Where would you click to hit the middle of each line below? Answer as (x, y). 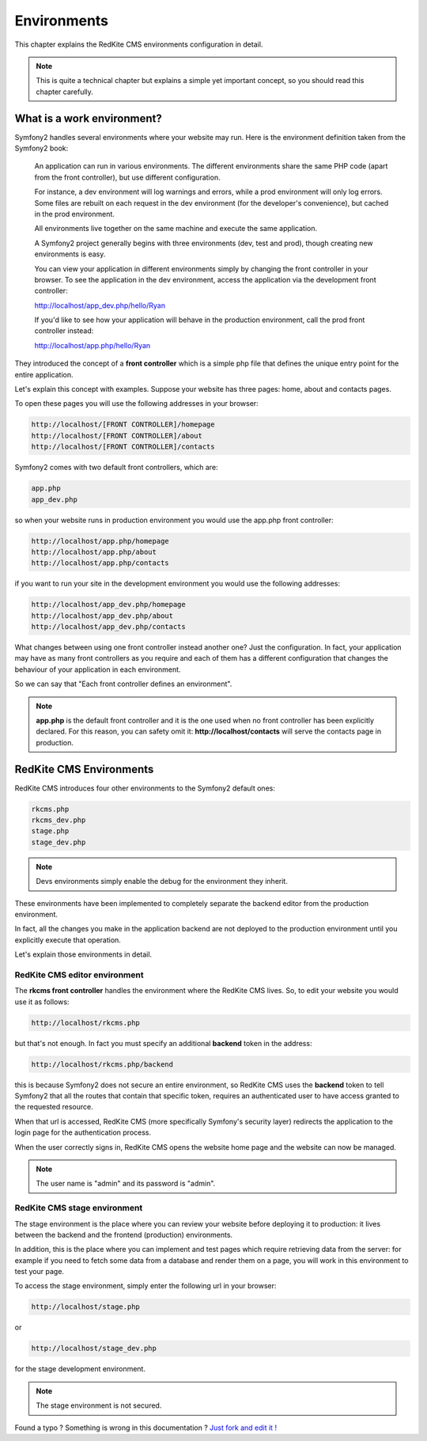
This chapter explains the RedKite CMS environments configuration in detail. (139, 44)
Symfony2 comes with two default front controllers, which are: (116, 468)
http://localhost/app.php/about (94, 552)
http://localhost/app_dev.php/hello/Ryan (100, 305)
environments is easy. (70, 254)
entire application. (44, 374)
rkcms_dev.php (59, 820)
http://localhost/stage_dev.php (94, 1348)
